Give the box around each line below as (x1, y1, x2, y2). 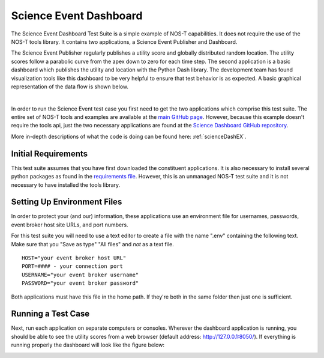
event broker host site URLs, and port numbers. (11, 221, 128, 228)
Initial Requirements (11, 148, 88, 159)
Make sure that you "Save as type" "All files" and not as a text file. (11, 240, 174, 247)
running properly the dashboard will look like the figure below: (11, 341, 165, 348)
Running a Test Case (11, 309, 90, 319)
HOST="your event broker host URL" (22, 255, 127, 261)
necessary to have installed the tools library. (11, 181, 121, 189)
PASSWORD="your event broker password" (22, 280, 139, 287)
